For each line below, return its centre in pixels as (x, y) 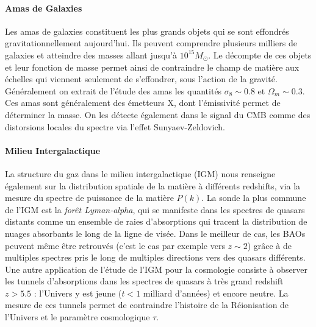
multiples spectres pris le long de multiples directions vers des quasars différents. (155, 257)
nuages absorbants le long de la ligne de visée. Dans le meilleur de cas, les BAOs (155, 233)
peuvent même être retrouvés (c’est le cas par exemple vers (115, 245)
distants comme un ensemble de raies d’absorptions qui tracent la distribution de (156, 221)
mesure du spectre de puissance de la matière (89, 198)
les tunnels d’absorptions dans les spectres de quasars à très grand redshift (144, 281)
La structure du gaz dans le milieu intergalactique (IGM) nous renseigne (140, 173)
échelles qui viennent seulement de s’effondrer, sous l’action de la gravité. (141, 79)
